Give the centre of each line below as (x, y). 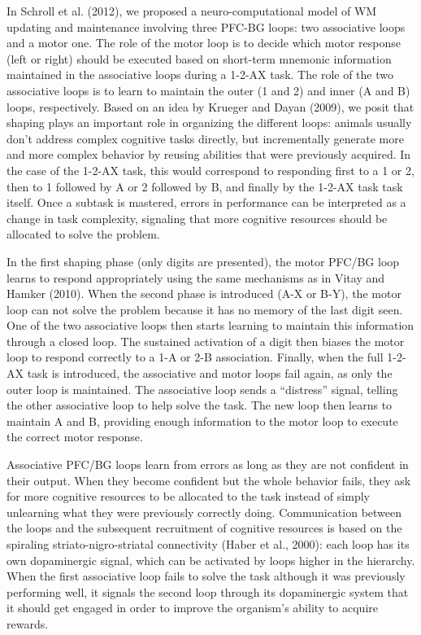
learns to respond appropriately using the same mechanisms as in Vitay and (196, 277)
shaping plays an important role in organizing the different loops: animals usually (209, 123)
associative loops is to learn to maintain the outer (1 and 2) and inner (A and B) (208, 90)
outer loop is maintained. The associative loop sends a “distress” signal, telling (202, 389)
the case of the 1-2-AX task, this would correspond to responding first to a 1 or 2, (210, 170)
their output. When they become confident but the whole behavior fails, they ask (209, 480)
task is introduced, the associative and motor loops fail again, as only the (210, 373)
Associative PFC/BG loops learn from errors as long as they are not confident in (208, 464)
